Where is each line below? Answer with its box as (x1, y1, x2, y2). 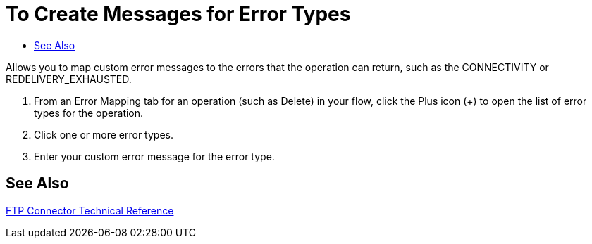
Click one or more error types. (34, 128, 173, 141)
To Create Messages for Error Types (6, 2, 351, 26)
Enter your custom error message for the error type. (34, 150, 275, 162)
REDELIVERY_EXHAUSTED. (6, 72, 132, 85)
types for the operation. (34, 106, 144, 119)
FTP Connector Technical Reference (6, 204, 174, 217)
